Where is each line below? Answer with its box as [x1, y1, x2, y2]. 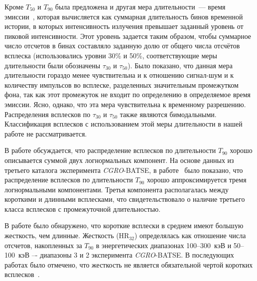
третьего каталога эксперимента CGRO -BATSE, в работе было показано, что [4, 164, 243, 175]
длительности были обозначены [4, 60, 101, 70]
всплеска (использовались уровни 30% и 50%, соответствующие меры [4, 50, 217, 60]
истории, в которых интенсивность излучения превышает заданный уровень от [4, 21, 244, 31]
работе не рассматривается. [4, 128, 87, 139]
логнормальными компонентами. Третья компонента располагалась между [4, 184, 229, 194]
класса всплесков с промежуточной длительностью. [4, 203, 161, 214]
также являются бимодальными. [120, 109, 217, 119]
